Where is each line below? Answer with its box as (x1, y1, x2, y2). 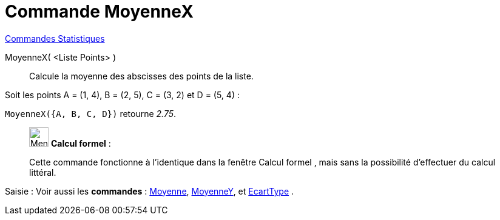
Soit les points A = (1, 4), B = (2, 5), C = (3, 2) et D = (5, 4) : (5, 89, 240, 100)
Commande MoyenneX (5, 1, 194, 22)
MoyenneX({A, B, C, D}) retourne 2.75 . (5, 108, 177, 119)
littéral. (29, 167, 56, 178)
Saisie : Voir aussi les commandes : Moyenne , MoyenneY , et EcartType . (5, 185, 294, 196)
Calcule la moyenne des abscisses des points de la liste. (29, 70, 254, 81)
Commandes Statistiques (5, 33, 105, 44)
